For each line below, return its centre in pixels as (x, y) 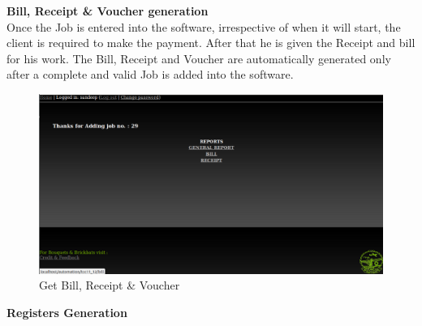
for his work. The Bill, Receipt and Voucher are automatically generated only (199, 58)
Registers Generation (67, 312)
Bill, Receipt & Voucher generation (108, 11)
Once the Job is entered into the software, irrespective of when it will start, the (204, 26)
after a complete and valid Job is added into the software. (150, 74)
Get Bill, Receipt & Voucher (110, 285)
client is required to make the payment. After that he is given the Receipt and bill (211, 43)
